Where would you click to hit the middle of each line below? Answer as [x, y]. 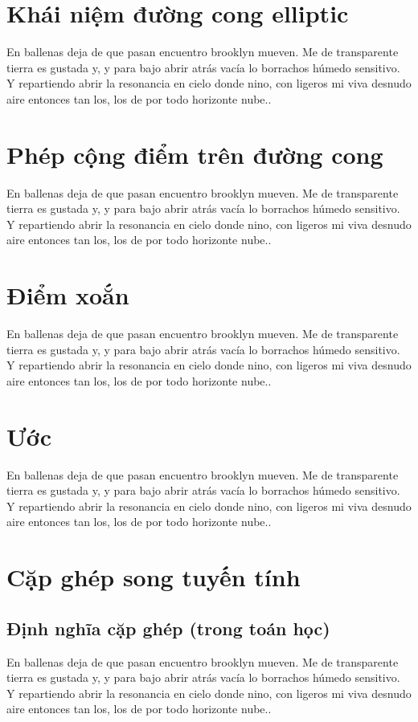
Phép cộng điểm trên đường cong [195, 154]
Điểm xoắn [68, 295]
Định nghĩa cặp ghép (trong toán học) [168, 628]
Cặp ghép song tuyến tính [154, 577]
